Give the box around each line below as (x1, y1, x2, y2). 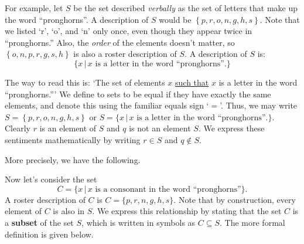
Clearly (5, 122, 30, 134)
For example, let (5, 2, 63, 13)
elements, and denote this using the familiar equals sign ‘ (5, 99, 209, 111)
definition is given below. (5, 228, 94, 240)
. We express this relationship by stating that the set (92, 205, 282, 217)
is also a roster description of (73, 48, 177, 60)
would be (159, 13, 192, 25)
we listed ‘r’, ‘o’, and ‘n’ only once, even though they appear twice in (5, 25, 252, 37)
